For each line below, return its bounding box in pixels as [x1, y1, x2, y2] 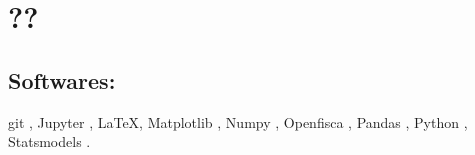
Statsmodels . [8, 131, 91, 152]
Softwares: [8, 64, 116, 95]
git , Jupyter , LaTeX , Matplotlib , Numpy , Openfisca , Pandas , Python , [8, 111, 468, 132]
